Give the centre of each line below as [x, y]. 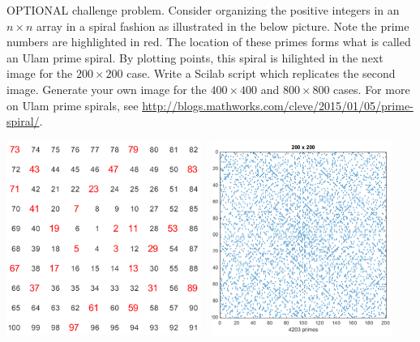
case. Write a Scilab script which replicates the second [261, 73]
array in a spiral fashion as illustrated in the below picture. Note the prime [223, 26]
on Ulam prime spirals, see [73, 105]
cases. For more [372, 89]
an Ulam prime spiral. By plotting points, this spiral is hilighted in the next [195, 57]
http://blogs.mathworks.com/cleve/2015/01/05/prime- [278, 105]
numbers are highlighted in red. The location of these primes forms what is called [209, 42]
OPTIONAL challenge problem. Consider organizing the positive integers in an [203, 10]
